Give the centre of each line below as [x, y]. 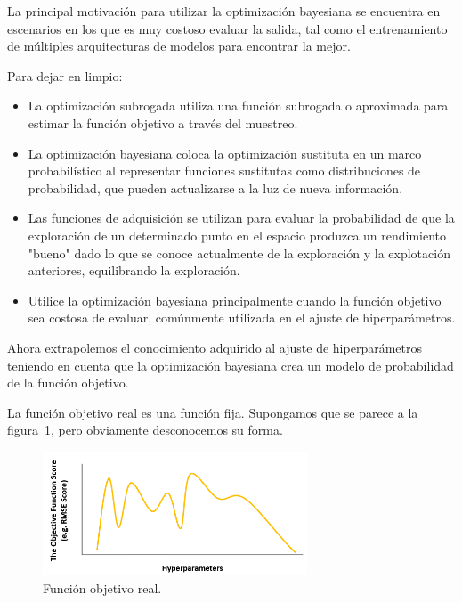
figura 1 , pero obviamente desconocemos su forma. [145, 430]
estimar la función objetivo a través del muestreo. [163, 122]
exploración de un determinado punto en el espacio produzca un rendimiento [237, 235]
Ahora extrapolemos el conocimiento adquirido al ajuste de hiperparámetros [215, 347]
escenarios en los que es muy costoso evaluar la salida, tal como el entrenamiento [227, 28]
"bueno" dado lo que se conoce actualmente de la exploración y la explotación [239, 253]
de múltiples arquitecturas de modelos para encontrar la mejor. [179, 46]
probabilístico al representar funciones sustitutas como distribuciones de [224, 171]
